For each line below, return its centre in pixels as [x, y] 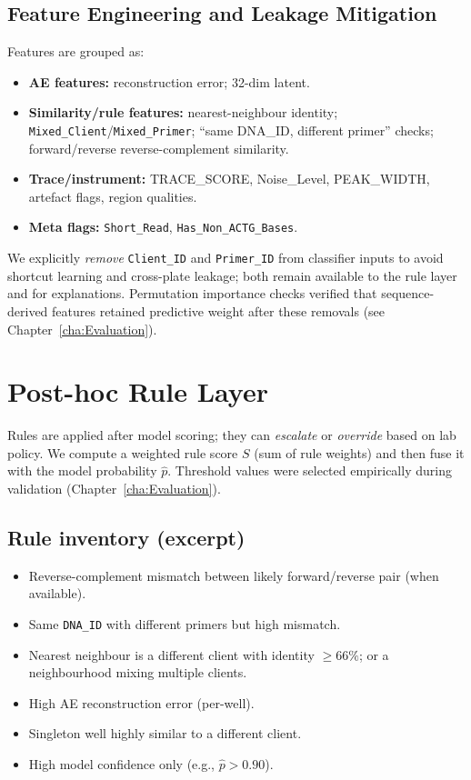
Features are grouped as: [76, 51]
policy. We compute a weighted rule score [123, 452]
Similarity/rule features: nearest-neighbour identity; [183, 112]
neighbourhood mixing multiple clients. [138, 672]
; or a [374, 654]
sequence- [408, 293]
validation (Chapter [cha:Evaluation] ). [114, 489]
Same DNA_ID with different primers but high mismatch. [185, 624]
